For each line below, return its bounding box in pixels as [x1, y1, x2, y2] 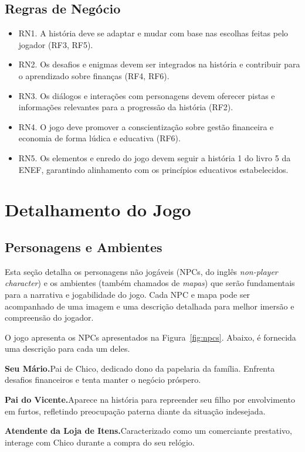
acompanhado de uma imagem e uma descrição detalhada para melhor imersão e [5, 300, 294, 312]
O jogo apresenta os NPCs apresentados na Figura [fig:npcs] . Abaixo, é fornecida [5, 331, 296, 343]
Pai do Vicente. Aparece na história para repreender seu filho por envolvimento [5, 393, 295, 406]
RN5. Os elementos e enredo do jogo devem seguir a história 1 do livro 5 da [18, 151, 291, 164]
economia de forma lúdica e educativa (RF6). [18, 132, 181, 144]
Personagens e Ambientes [5, 237, 162, 256]
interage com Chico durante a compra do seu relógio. [5, 436, 195, 448]
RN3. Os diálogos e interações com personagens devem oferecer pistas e [18, 89, 275, 101]
